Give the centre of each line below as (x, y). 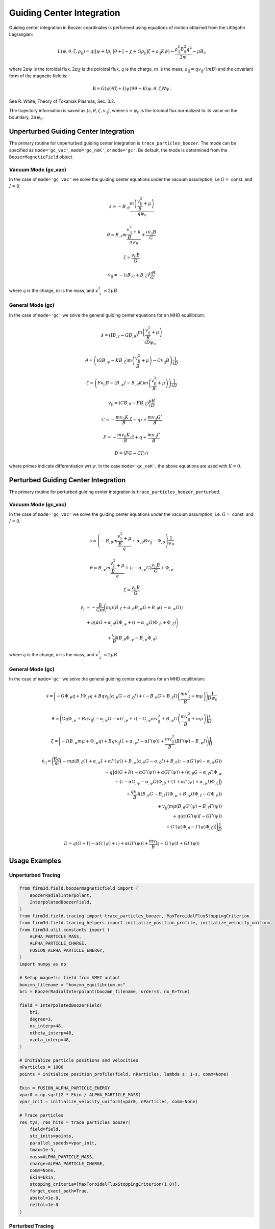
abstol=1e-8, (45, 1198)
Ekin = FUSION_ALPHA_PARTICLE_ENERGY (65, 1088)
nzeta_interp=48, (50, 1039)
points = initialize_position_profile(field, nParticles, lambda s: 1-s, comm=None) (124, 1074)
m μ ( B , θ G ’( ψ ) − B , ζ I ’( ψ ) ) (195, 807)
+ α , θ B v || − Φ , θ (149, 541)
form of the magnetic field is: (38, 76)
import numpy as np (43, 964)
